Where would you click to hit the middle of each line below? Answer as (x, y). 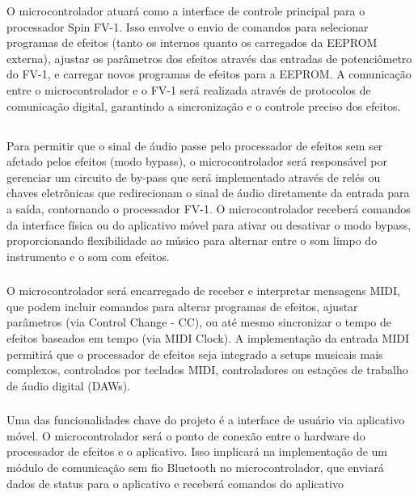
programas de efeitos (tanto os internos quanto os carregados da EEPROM (192, 42)
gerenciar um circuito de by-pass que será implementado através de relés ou (194, 177)
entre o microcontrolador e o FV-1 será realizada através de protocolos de (189, 89)
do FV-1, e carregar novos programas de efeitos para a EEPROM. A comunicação (209, 74)
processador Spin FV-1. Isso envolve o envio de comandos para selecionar (188, 26)
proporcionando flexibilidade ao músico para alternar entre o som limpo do (192, 240)
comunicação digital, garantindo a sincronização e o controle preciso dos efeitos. (204, 105)
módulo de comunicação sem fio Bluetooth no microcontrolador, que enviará (195, 468)
